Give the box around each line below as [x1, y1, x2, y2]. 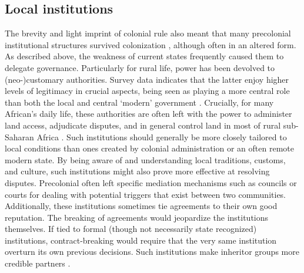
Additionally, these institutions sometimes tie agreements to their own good [5, 200, 278, 212]
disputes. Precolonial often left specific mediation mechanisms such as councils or [5, 176, 297, 188]
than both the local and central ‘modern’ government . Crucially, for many [5, 96, 274, 108]
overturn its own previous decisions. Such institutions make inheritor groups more [5, 245, 299, 258]
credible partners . [5, 257, 71, 269]
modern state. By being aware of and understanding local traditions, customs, [5, 153, 286, 166]
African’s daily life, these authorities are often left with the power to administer [5, 107, 292, 120]
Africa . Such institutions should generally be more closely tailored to [36, 130, 287, 143]
